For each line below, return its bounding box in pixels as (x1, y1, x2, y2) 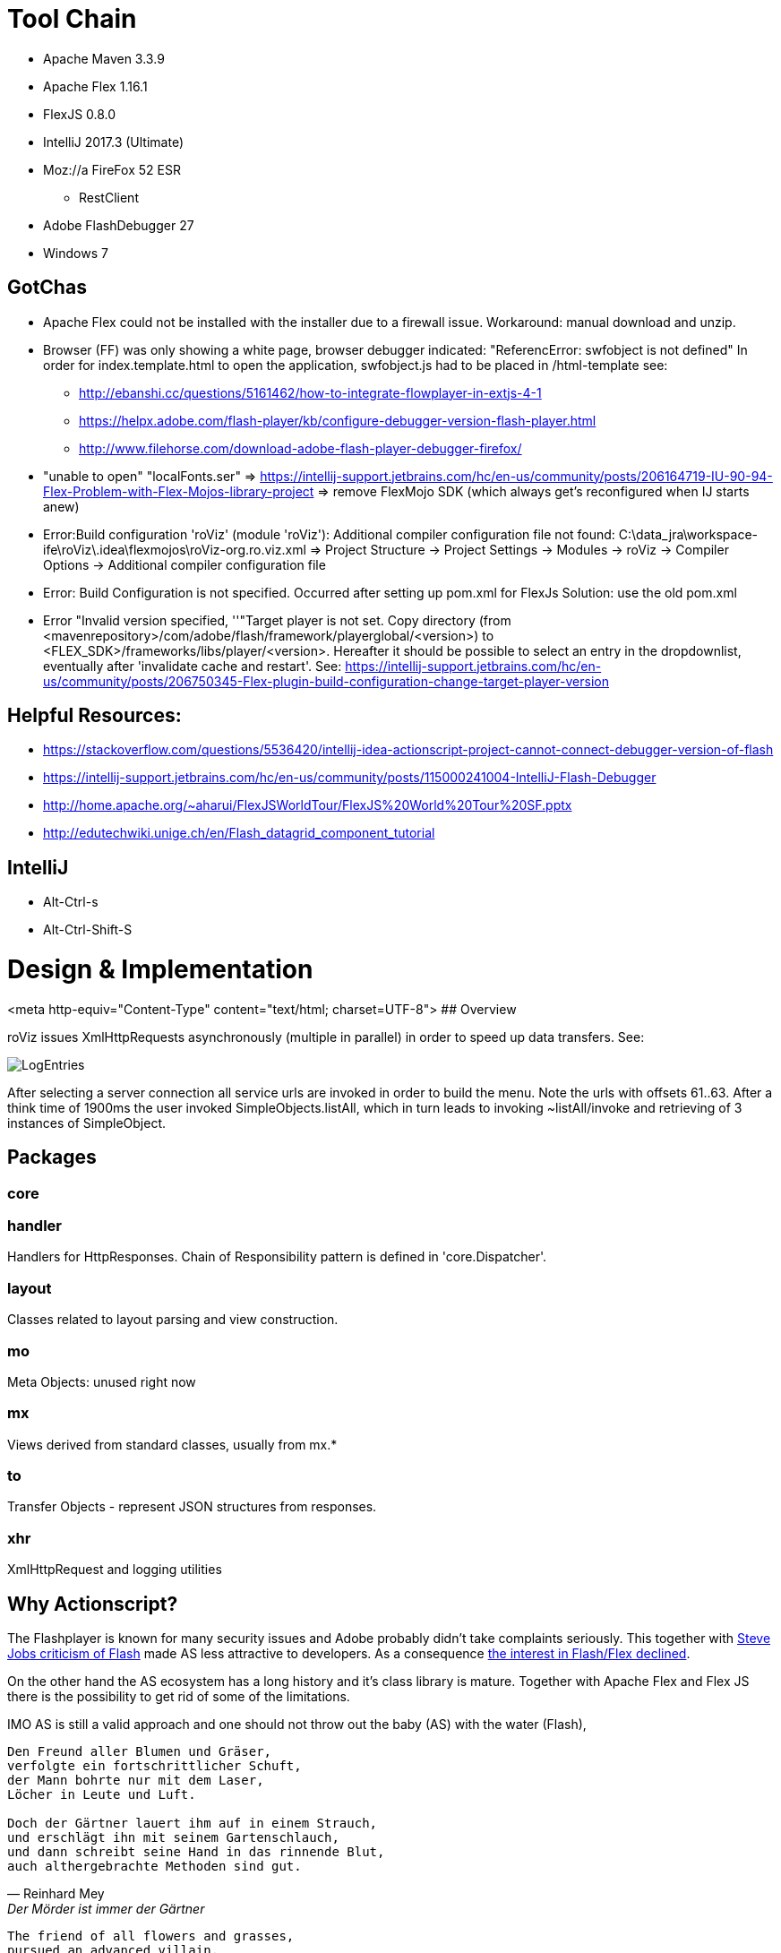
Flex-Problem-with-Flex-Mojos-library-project (43, 483, 314, 499)
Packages (7, 1146, 97, 1169)
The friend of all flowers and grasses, (7, 1928, 295, 1943)
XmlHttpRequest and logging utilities (7, 1562, 222, 1578)
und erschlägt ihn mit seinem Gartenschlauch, (7, 1829, 339, 1845)
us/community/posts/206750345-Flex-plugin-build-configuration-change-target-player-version (43, 673, 609, 689)
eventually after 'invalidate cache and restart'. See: (43, 658, 342, 674)
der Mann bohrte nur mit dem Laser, (7, 1772, 264, 1787)
